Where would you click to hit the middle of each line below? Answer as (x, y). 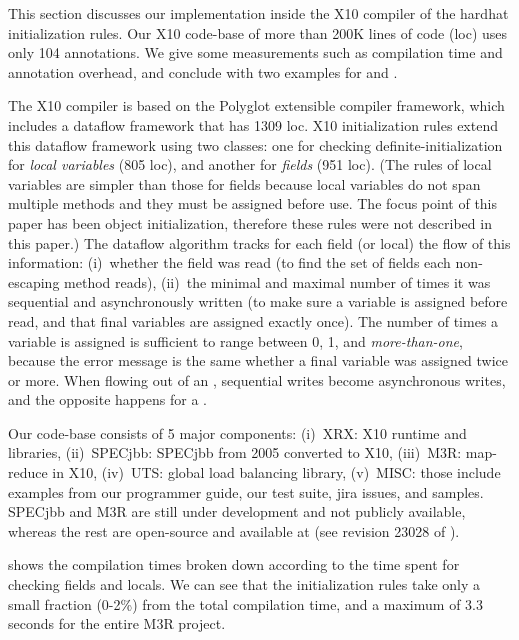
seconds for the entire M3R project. (117, 623)
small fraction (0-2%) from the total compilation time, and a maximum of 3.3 (245, 603)
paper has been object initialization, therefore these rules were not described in (250, 222)
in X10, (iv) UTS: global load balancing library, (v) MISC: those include (276, 472)
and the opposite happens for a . (107, 399)
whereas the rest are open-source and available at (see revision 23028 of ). (234, 530)
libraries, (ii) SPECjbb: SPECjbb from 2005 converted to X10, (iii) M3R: (235, 452)
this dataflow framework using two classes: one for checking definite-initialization (255, 144)
